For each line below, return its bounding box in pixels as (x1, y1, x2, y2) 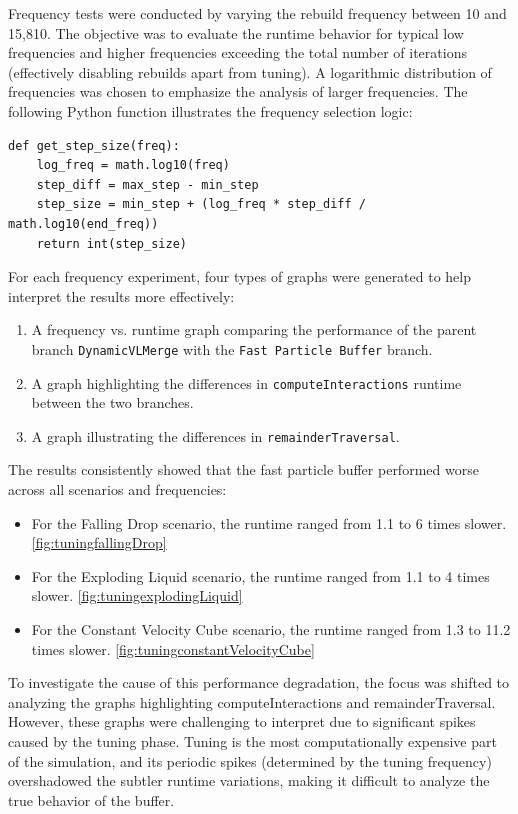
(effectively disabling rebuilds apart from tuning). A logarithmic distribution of (8, 61, 492, 82)
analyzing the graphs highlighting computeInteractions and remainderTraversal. (8, 691, 496, 712)
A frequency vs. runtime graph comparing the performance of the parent (31, 319, 477, 340)
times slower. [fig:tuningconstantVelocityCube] (31, 638, 315, 659)
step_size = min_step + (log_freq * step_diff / (36, 197, 366, 212)
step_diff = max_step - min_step (36, 177, 259, 192)
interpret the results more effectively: (8, 285, 235, 306)
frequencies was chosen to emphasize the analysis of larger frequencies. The (8, 81, 468, 102)
